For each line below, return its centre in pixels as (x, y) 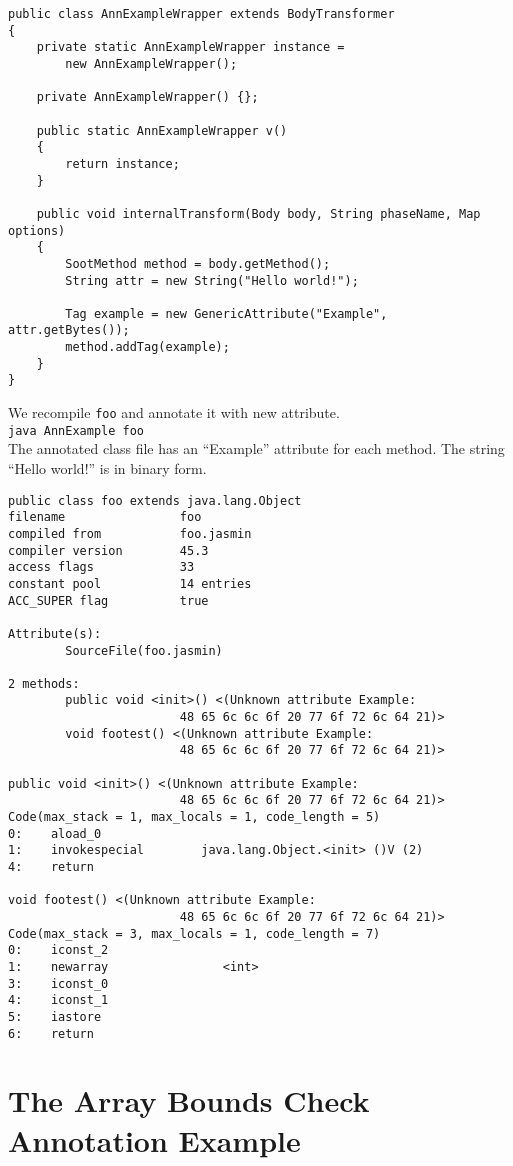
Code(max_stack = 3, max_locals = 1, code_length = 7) (194, 933)
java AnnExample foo (76, 430)
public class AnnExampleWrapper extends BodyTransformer (201, 14)
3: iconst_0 (58, 983)
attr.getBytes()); (69, 330)
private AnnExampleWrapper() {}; (147, 97)
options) (37, 230)
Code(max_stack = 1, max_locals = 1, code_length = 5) (194, 817)
